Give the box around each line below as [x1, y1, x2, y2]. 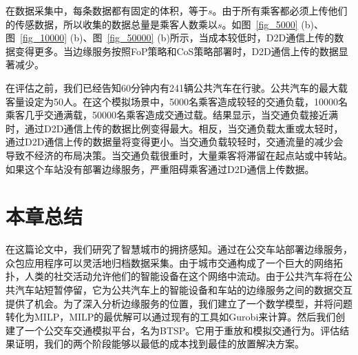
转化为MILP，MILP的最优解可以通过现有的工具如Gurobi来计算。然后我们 [6, 310, 336, 324]
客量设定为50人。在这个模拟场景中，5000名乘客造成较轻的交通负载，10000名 [6, 94, 348, 108]
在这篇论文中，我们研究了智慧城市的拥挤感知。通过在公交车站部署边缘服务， [6, 242, 352, 256]
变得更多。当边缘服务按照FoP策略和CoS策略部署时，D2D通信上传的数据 [14, 43, 339, 58]
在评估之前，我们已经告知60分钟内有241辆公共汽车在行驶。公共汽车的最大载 [6, 80, 348, 94]
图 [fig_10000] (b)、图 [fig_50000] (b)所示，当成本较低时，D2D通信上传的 [6, 30, 335, 45]
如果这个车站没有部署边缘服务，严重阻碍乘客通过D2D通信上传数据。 [6, 161, 315, 176]
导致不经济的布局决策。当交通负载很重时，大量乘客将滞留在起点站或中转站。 [6, 148, 352, 162]
